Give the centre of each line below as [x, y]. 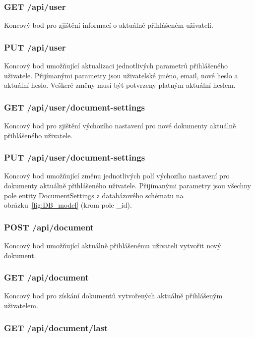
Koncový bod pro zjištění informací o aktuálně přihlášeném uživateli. [109, 25]
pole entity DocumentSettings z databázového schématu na [94, 195]
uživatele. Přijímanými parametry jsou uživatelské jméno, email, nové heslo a [121, 75]
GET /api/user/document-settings [74, 107]
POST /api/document [49, 227]
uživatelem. [21, 306]
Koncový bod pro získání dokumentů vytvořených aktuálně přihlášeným [113, 296]
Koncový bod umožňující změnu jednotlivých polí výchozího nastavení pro [117, 176]
